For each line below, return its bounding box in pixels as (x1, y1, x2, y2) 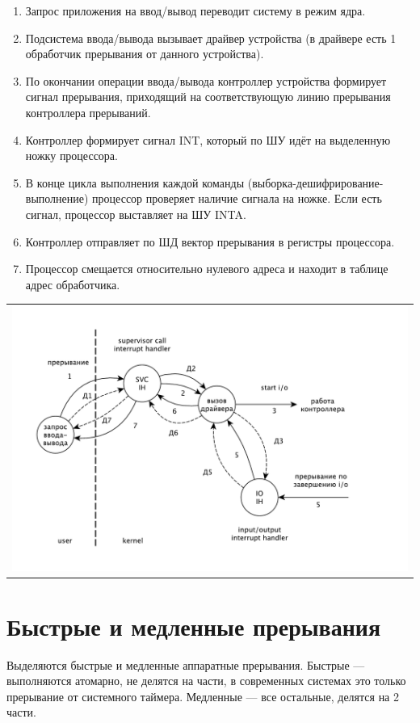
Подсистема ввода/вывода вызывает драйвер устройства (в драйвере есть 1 (25, 29, 397, 46)
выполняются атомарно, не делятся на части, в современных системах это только (6, 672, 406, 689)
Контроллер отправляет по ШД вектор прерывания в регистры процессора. (25, 233, 395, 250)
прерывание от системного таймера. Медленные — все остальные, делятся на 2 (6, 687, 399, 704)
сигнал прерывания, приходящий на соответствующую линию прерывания (25, 88, 391, 105)
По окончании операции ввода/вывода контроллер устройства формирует (25, 72, 387, 89)
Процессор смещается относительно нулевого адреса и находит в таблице (25, 260, 388, 277)
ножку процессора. (25, 147, 118, 164)
